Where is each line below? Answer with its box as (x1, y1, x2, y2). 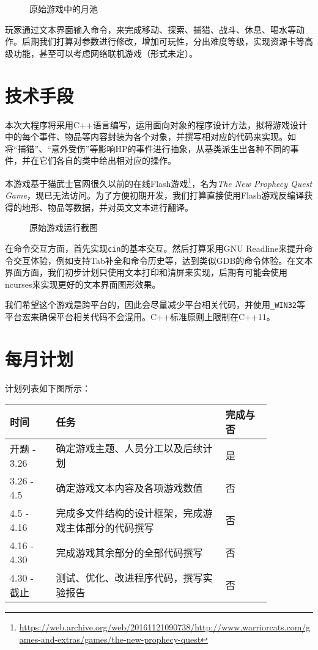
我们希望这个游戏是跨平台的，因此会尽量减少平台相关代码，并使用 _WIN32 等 (5, 298, 305, 311)
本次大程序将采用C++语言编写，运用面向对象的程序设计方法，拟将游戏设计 (5, 118, 307, 131)
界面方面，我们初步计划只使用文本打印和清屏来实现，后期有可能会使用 (5, 266, 287, 279)
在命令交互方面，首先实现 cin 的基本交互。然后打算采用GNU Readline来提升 (5, 241, 305, 254)
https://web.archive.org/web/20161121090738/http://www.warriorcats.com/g (19, 621, 311, 634)
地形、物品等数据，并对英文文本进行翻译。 (21, 200, 193, 213)
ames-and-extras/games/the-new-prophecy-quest (19, 632, 201, 645)
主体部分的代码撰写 (65, 520, 154, 535)
